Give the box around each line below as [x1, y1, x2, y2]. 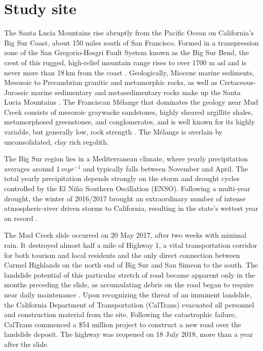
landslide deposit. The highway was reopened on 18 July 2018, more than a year [4, 329, 253, 339]
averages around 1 [4, 163, 60, 173]
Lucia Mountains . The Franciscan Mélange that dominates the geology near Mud [4, 97, 258, 107]
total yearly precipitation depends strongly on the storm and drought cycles [4, 173, 240, 184]
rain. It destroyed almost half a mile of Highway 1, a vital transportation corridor [4, 240, 257, 250]
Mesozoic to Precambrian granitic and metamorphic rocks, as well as [4, 77, 217, 87]
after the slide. [4, 338, 49, 349]
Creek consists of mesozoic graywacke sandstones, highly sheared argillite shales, [4, 106, 253, 117]
